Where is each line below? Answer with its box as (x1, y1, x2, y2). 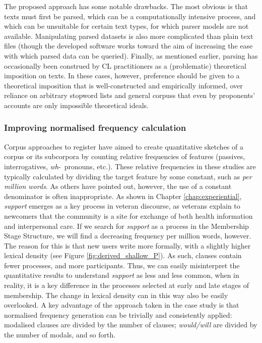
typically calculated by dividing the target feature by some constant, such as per (4, 171, 252, 181)
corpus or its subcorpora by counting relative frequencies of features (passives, (4, 151, 245, 162)
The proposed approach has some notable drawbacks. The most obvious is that (4, 1, 248, 11)
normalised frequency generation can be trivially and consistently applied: (4, 309, 232, 320)
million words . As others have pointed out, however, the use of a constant (4, 181, 232, 191)
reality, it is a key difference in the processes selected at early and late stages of (4, 280, 249, 290)
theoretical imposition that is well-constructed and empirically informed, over (4, 80, 243, 90)
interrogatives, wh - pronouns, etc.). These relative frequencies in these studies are (4, 161, 256, 171)
